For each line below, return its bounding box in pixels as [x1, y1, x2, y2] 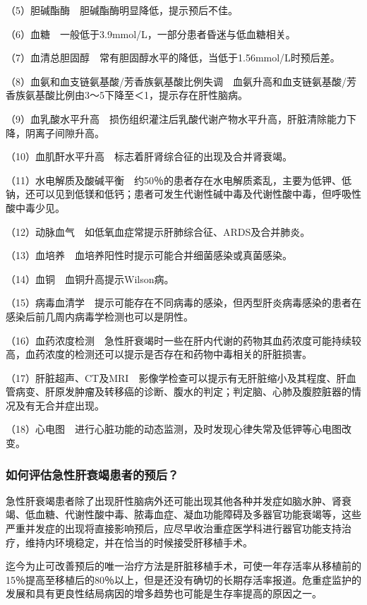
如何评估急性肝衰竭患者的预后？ [6, 465, 179, 483]
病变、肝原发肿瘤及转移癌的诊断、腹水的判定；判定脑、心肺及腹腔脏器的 [15, 384, 351, 399]
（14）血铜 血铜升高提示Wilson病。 [6, 271, 174, 286]
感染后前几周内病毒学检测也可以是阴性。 [6, 309, 193, 323]
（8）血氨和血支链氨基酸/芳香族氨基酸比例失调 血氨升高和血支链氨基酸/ [6, 73, 347, 88]
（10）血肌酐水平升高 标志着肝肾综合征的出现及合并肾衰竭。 [6, 149, 292, 164]
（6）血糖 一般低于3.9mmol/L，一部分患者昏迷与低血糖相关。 [6, 26, 296, 41]
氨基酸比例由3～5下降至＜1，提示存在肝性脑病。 [25, 88, 248, 102]
